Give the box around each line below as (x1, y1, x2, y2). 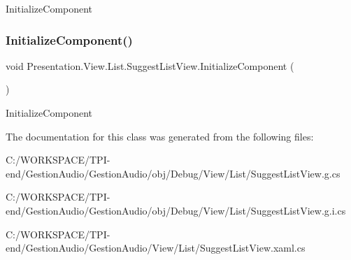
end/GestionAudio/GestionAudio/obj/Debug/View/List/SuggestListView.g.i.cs (6, 203, 346, 217)
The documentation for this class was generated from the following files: (6, 129, 314, 143)
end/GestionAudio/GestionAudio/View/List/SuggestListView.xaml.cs (6, 240, 306, 255)
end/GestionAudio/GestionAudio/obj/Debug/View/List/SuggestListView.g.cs (6, 166, 341, 180)
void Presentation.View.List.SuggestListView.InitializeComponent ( (6, 58, 294, 73)
